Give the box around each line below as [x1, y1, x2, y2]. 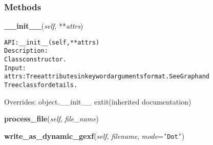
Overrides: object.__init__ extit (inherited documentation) [4, 96, 191, 107]
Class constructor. [4, 56, 67, 64]
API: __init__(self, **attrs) [4, 38, 100, 46]
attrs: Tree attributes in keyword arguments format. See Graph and [4, 73, 209, 80]
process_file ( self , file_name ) [4, 113, 99, 124]
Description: [4, 47, 48, 55]
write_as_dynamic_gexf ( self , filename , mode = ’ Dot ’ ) [4, 130, 185, 141]
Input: [4, 64, 26, 72]
